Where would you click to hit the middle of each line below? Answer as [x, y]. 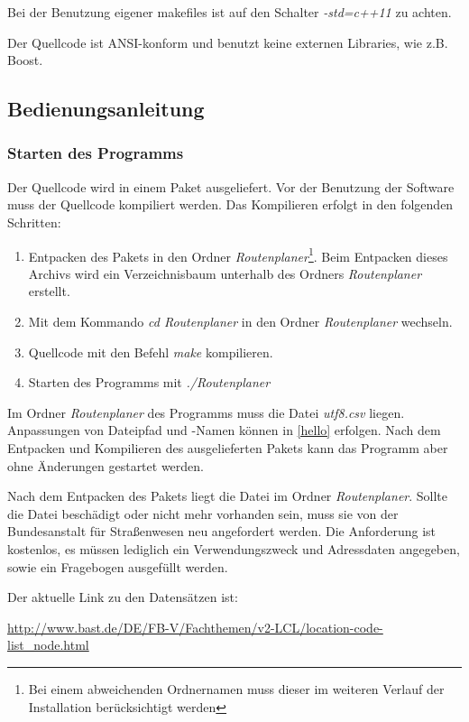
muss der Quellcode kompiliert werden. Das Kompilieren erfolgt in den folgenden [230, 204]
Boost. [25, 60]
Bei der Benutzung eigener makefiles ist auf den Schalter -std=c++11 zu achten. [230, 12]
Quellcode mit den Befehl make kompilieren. [151, 352]
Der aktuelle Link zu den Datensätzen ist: [123, 597]
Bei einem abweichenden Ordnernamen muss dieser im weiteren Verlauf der [236, 688]
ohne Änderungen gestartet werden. [106, 465]
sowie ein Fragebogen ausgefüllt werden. [118, 566]
